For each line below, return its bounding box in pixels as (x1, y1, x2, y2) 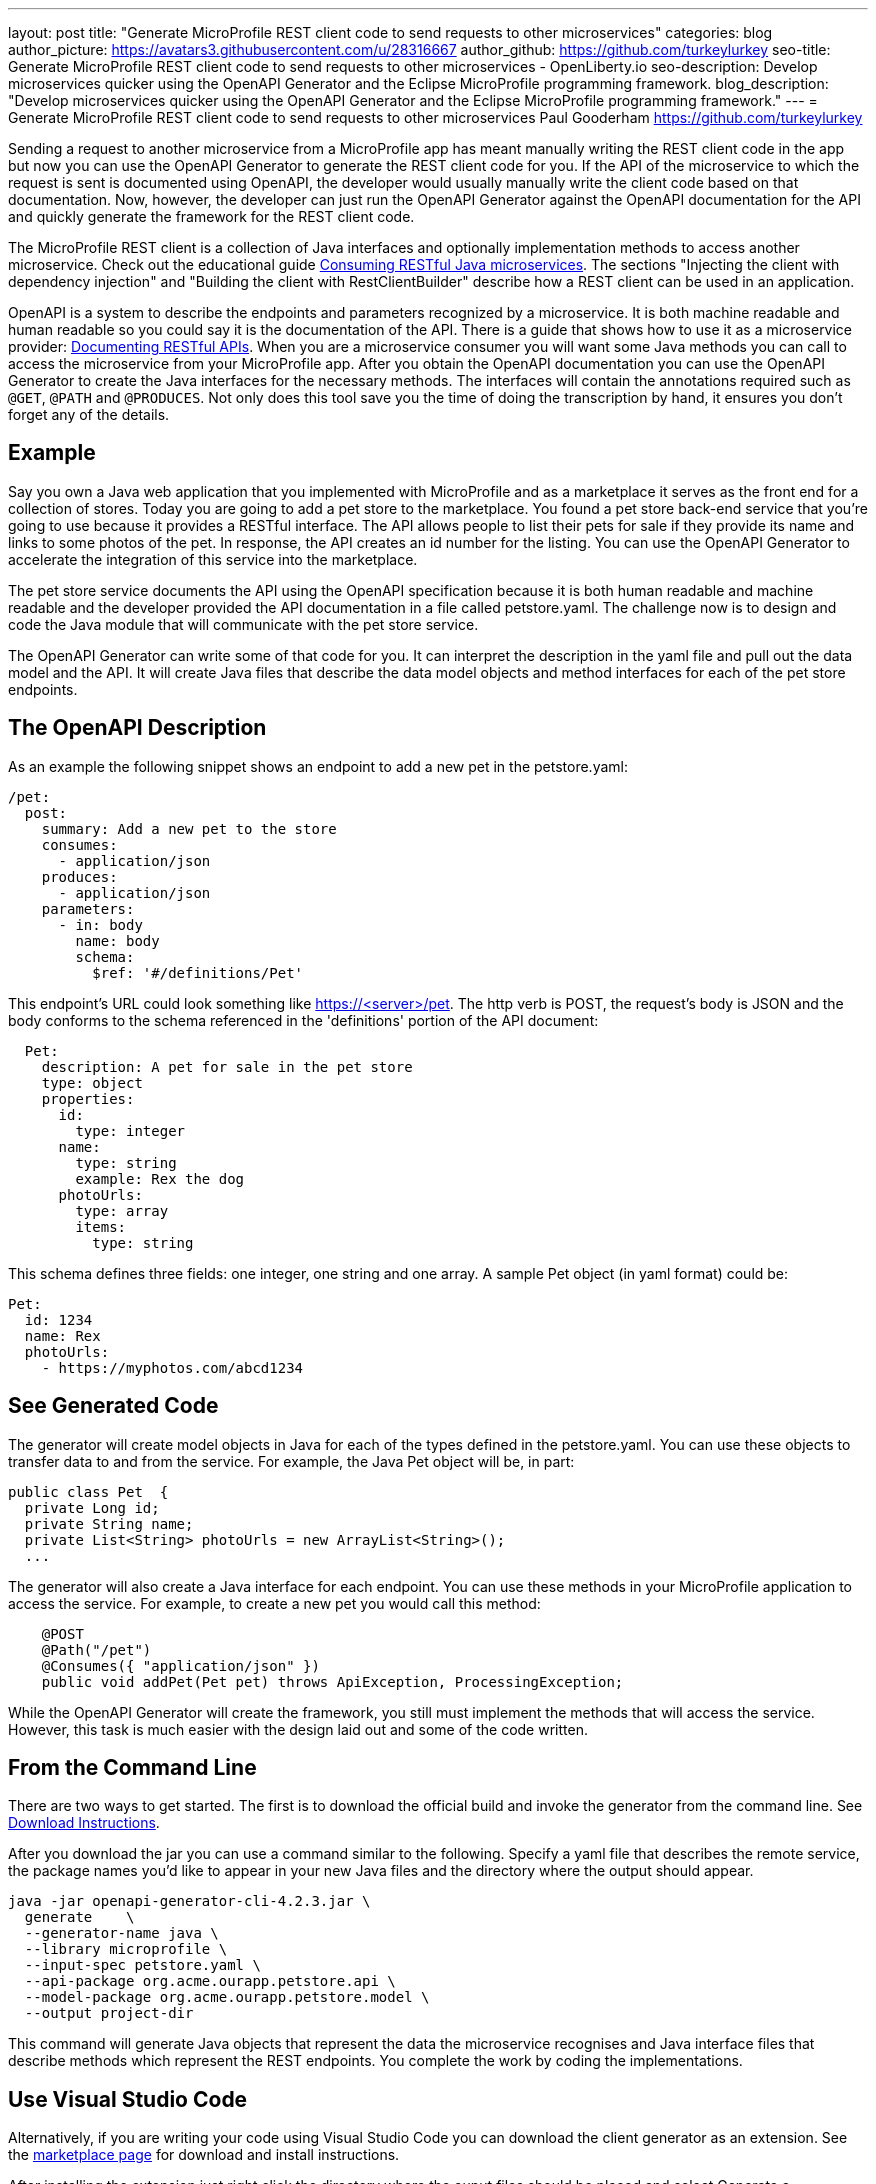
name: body (75, 932, 160, 949)
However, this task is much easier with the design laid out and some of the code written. (8, 1720, 588, 1738)
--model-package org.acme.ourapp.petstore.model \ (24, 1989, 430, 2006)
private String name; (24, 1515, 194, 1532)
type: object (41, 1074, 143, 1091)
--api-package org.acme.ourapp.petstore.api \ (24, 1973, 396, 1990)
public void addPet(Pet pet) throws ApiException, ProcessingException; (41, 1673, 624, 1690)
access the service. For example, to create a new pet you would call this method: (8, 1594, 541, 1612)
